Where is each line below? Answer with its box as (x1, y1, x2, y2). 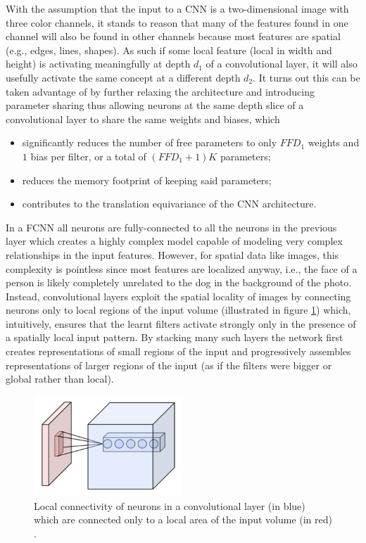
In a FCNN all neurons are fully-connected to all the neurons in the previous (6, 219, 337, 234)
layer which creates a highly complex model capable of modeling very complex (6, 234, 343, 248)
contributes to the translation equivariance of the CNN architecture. (22, 196, 317, 211)
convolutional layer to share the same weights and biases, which (6, 111, 280, 126)
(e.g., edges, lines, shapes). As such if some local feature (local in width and (6, 42, 332, 57)
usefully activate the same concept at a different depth (6, 70, 241, 84)
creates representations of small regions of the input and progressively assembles (6, 344, 351, 359)
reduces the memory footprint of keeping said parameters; (22, 172, 272, 187)
